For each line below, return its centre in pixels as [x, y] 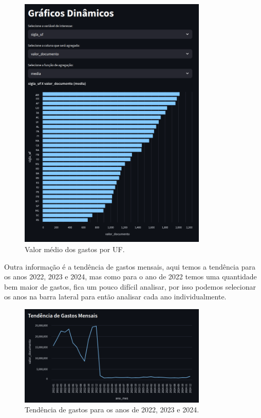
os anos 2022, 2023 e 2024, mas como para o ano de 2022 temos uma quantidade [130, 277]
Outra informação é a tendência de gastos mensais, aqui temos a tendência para [130, 266]
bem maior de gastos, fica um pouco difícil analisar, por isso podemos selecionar [130, 286]
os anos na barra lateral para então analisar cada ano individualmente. [115, 297]
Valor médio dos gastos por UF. [75, 249]
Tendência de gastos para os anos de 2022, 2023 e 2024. [112, 410]
